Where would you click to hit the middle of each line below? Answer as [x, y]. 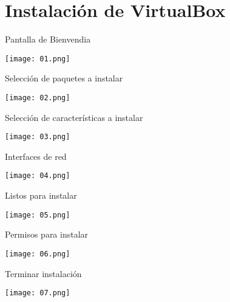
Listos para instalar [41, 195]
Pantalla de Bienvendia [48, 39]
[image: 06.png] [38, 254]
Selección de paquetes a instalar [64, 78]
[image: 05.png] [38, 215]
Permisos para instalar [47, 234]
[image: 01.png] [38, 59]
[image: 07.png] [38, 293]
